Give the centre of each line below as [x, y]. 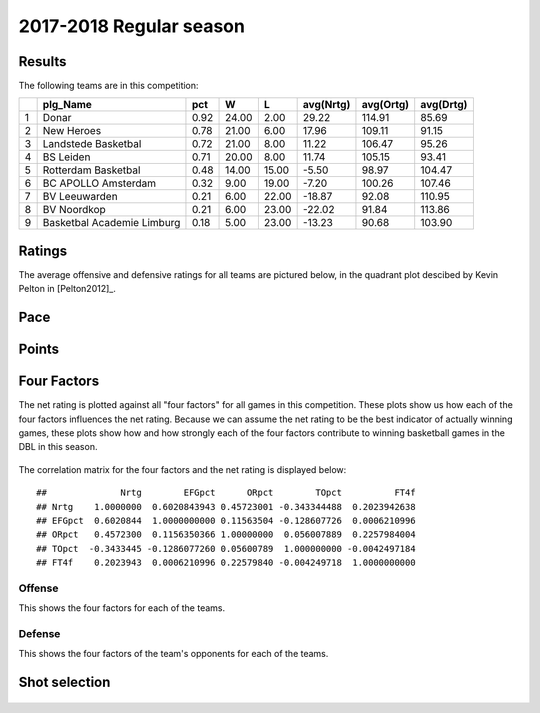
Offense [38, 588]
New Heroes [72, 131]
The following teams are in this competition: [108, 86]
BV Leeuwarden [80, 197]
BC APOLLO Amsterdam [99, 183]
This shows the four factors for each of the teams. [122, 608]
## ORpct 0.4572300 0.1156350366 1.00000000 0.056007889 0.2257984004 [226, 534]
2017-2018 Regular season [131, 26]
